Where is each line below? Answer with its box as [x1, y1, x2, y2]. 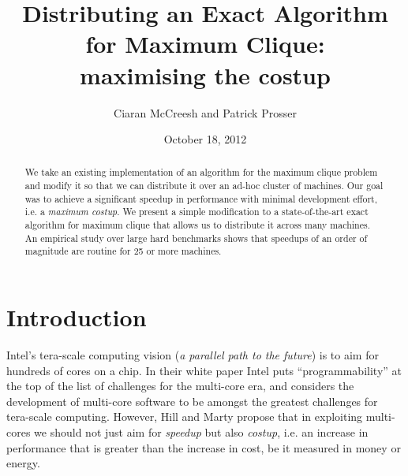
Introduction [6, 301, 147, 333]
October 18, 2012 [163, 131, 247, 147]
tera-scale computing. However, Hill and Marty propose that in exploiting [6, 408, 363, 425]
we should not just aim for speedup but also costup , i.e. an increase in [34, 423, 369, 440]
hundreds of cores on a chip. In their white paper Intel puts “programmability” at [6, 362, 402, 378]
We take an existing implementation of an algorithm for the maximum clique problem [24, 165, 378, 179]
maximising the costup [80, 58, 331, 91]
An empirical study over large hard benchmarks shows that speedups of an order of [24, 231, 368, 244]
